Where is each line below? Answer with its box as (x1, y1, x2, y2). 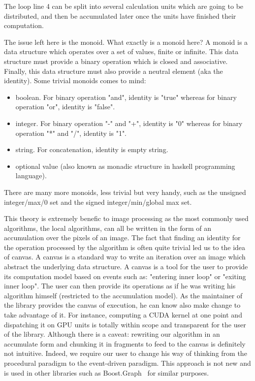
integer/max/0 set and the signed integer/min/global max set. (4, 196, 192, 207)
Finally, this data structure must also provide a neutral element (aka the (4, 65, 223, 76)
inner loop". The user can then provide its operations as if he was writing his (4, 281, 236, 291)
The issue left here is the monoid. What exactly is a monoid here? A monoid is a (4, 36, 248, 47)
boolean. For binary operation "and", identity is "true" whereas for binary (15, 92, 237, 102)
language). (15, 170, 47, 181)
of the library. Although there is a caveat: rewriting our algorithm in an (4, 329, 220, 339)
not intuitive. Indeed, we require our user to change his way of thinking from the (4, 348, 247, 358)
